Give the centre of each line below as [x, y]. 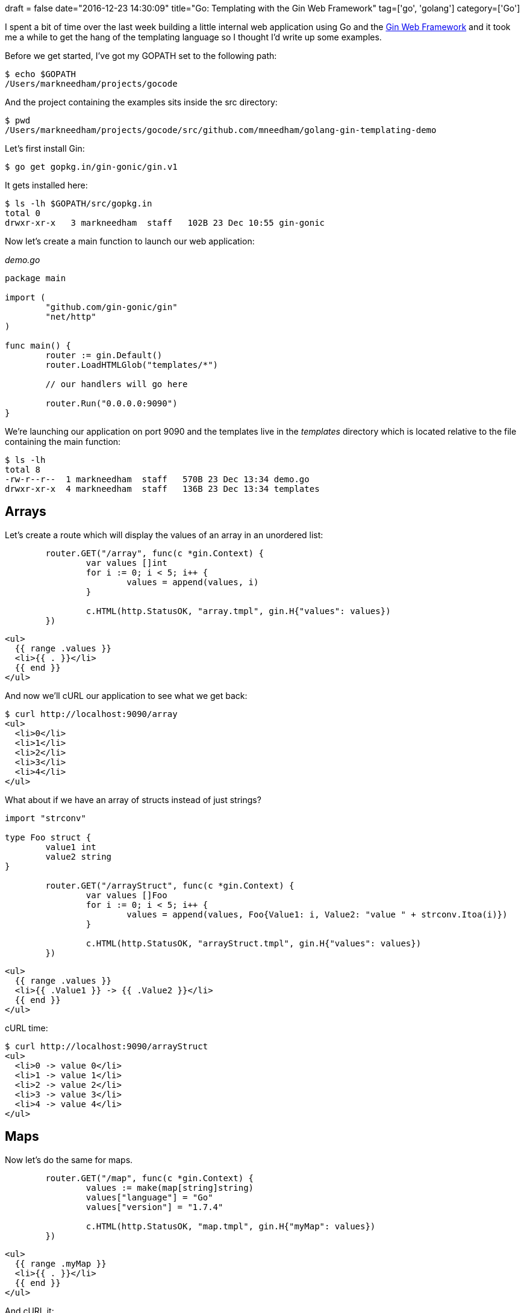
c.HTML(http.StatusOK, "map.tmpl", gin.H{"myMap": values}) [231, 1226]
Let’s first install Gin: [45, 148]
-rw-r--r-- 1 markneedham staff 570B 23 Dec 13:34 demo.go [157, 479]
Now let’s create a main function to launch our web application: [130, 241]
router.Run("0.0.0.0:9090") [111, 403]
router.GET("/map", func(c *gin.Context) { [150, 1178]
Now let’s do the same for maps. [69, 1159]
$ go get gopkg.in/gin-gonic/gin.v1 [91, 167]
